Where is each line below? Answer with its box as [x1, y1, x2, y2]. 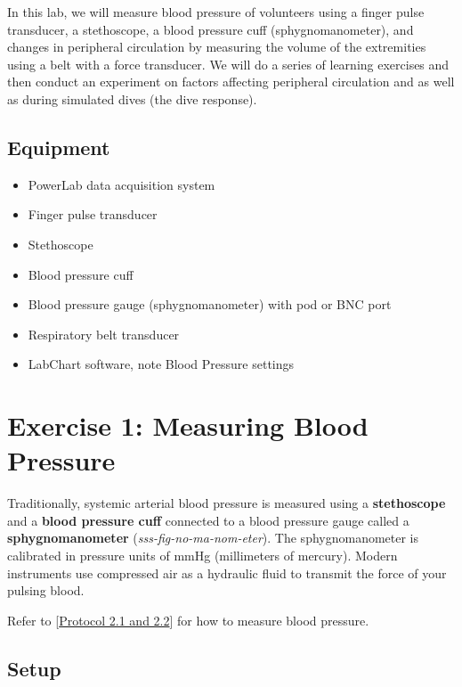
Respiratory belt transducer [28, 324, 180, 343]
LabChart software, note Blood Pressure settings [28, 355, 295, 373]
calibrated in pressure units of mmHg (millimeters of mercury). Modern [7, 546, 398, 565]
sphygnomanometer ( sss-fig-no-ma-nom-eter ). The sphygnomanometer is [7, 528, 419, 547]
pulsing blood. [7, 581, 85, 600]
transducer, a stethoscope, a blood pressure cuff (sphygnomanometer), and [7, 20, 414, 38]
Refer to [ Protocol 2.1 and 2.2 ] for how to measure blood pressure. [7, 610, 369, 629]
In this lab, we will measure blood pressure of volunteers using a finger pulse [7, 3, 425, 20]
